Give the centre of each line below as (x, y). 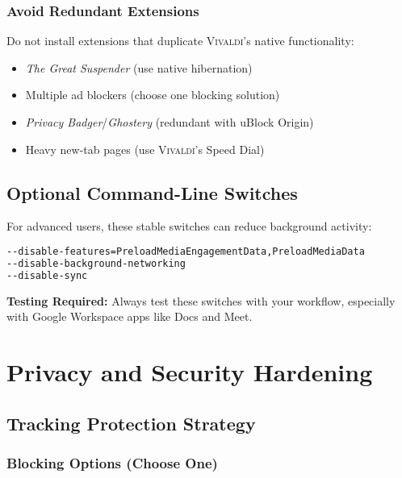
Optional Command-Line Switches (152, 192)
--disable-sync (47, 275)
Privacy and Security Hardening (190, 371)
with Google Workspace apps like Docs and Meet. (130, 316)
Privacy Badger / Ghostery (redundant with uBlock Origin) (170, 122)
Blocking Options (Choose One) (112, 462)
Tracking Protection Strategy (131, 423)
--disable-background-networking (96, 263)
